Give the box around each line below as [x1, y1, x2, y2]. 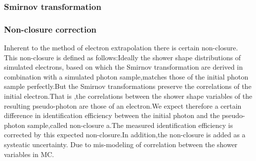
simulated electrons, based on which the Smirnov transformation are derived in [4, 62, 243, 72]
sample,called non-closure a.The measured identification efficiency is [27, 120, 233, 130]
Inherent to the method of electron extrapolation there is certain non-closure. [4, 42, 238, 53]
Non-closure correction [4, 23, 97, 35]
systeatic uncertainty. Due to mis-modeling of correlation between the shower [4, 139, 238, 149]
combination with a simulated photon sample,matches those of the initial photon [4, 71, 249, 81]
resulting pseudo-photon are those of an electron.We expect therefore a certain [4, 100, 242, 111]
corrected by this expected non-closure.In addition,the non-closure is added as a [4, 129, 246, 140]
